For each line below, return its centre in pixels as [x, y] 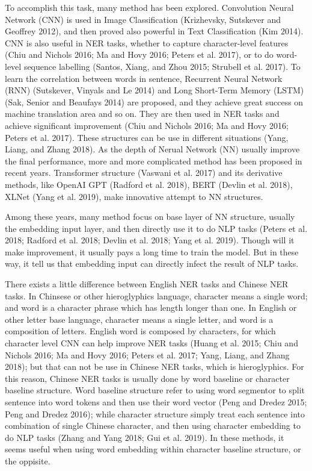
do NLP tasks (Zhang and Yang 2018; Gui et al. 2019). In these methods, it [145, 437]
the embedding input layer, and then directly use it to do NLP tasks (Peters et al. [156, 228]
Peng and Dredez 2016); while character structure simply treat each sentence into [155, 413]
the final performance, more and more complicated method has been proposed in [154, 161]
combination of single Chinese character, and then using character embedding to [153, 426]
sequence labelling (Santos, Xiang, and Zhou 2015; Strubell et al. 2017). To [162, 66]
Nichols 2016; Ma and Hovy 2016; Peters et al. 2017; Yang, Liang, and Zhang [147, 354]
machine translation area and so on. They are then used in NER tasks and [142, 114]
